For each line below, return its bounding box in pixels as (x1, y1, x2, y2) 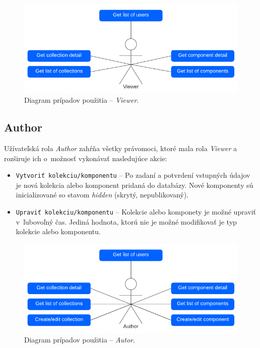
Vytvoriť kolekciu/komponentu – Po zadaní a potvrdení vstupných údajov (16, 170, 250, 180)
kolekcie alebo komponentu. (16, 226, 101, 237)
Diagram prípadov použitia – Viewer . (24, 95, 139, 105)
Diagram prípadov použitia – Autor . (24, 334, 135, 345)
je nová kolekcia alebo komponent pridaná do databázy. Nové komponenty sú (16, 179, 253, 190)
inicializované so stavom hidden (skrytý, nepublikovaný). (16, 189, 189, 200)
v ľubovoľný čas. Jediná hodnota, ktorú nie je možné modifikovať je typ (16, 216, 237, 227)
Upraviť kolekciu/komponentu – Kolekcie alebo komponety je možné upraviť (16, 206, 256, 217)
